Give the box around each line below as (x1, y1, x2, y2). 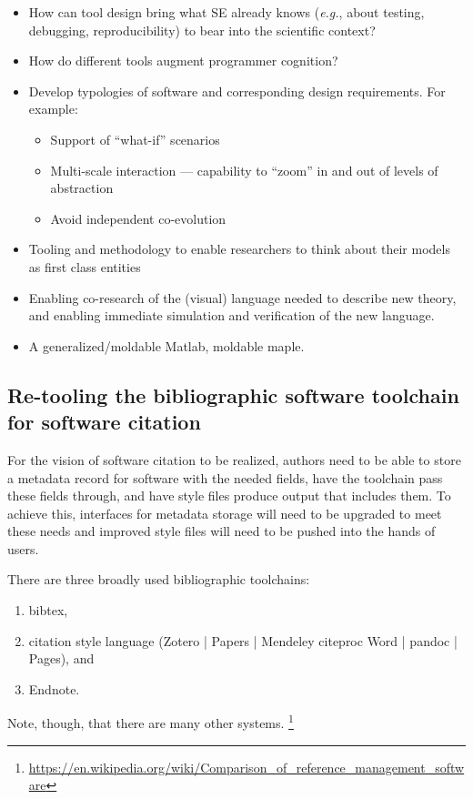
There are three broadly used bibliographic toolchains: (7, 570, 310, 589)
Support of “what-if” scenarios (50, 129, 220, 148)
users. (7, 539, 39, 558)
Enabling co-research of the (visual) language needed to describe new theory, (28, 288, 457, 307)
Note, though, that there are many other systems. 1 (7, 711, 294, 733)
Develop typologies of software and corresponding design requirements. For (28, 81, 446, 100)
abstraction (50, 178, 114, 197)
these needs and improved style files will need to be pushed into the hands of (7, 521, 436, 541)
